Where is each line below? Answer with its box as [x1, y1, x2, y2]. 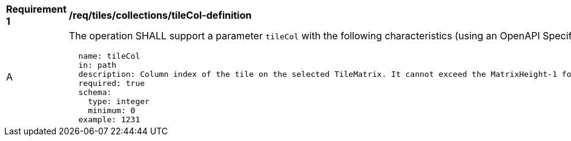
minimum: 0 [88, 106, 136, 115]
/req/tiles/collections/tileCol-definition [68, 9, 252, 21]
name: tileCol [78, 51, 140, 61]
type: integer [88, 97, 150, 106]
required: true [78, 79, 145, 88]
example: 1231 [78, 115, 140, 124]
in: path [78, 61, 117, 70]
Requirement [6, 3, 67, 15]
